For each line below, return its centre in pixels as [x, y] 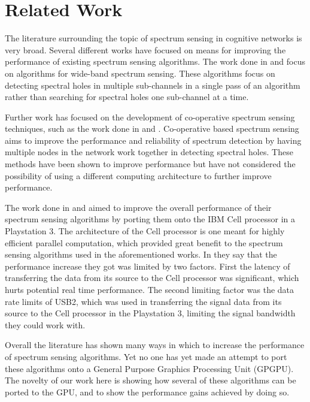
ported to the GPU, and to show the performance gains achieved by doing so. [147, 392]
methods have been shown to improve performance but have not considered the [150, 164]
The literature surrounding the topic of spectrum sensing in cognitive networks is [154, 38]
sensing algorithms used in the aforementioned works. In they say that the [141, 254]
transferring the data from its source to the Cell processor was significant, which [152, 278]
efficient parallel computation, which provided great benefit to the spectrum [144, 242]
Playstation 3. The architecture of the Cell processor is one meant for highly [145, 231]
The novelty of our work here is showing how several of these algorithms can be [151, 380]
